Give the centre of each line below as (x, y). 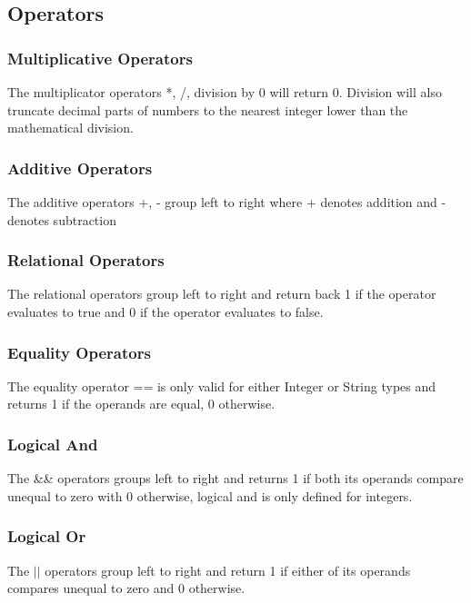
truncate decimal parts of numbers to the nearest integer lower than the (208, 109)
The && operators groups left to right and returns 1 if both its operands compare (235, 478)
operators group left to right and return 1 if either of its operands (228, 570)
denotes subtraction (62, 219)
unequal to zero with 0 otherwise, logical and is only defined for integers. (210, 495)
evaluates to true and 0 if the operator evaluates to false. (165, 311)
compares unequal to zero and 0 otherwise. (126, 588)
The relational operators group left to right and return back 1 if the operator (222, 294)
